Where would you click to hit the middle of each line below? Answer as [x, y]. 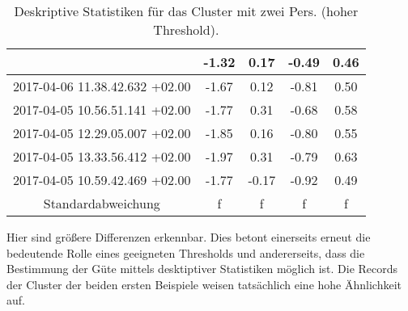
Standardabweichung [102, 203]
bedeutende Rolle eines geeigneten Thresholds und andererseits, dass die [186, 252]
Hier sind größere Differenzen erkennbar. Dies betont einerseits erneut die [189, 237]
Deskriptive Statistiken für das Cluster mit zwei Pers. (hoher [186, 11]
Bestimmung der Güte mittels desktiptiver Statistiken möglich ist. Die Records [202, 269]
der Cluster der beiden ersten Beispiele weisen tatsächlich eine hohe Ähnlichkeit [204, 284]
